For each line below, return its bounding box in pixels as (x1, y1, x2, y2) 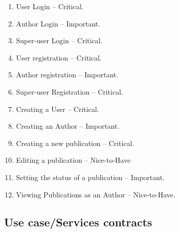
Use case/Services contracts (4, 214, 152, 229)
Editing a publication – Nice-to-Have (16, 155, 131, 165)
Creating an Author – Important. (16, 121, 120, 131)
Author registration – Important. (16, 69, 119, 80)
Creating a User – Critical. (16, 103, 99, 114)
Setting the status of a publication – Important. (16, 171, 165, 182)
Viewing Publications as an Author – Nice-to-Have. (16, 189, 175, 199)
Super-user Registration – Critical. (16, 86, 123, 97)
